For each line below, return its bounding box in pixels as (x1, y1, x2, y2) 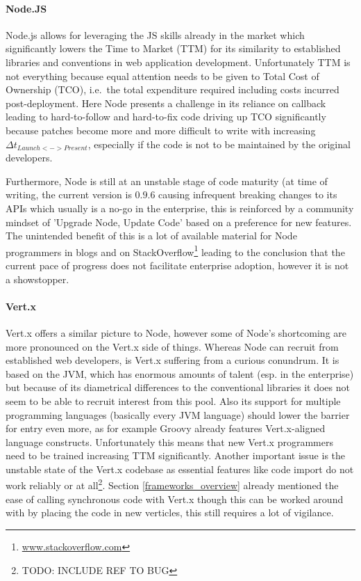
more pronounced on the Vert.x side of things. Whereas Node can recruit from (6, 339, 339, 353)
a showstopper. (6, 271, 69, 286)
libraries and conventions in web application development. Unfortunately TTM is (6, 54, 351, 69)
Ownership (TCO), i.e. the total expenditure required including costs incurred (6, 82, 339, 97)
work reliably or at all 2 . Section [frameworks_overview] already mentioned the (6, 476, 339, 493)
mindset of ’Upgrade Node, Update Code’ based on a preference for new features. (6, 214, 352, 229)
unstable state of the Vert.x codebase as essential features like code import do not (6, 461, 354, 476)
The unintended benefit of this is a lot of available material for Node (6, 228, 297, 243)
